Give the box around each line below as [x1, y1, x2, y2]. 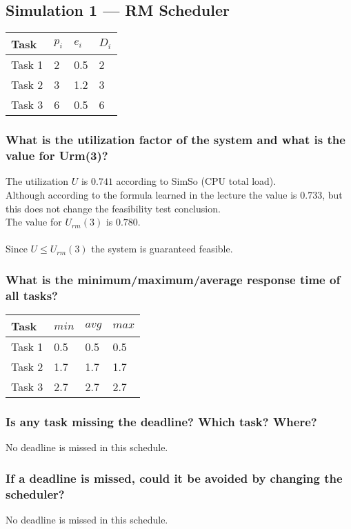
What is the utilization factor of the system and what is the [6, 131, 345, 148]
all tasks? [6, 286, 58, 303]
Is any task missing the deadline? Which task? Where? [6, 412, 317, 430]
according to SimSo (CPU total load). [116, 174, 277, 188]
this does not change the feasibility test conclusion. [6, 201, 221, 215]
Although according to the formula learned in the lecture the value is [6, 187, 297, 201]
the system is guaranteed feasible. [91, 241, 233, 256]
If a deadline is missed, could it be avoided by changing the [6, 469, 343, 486]
